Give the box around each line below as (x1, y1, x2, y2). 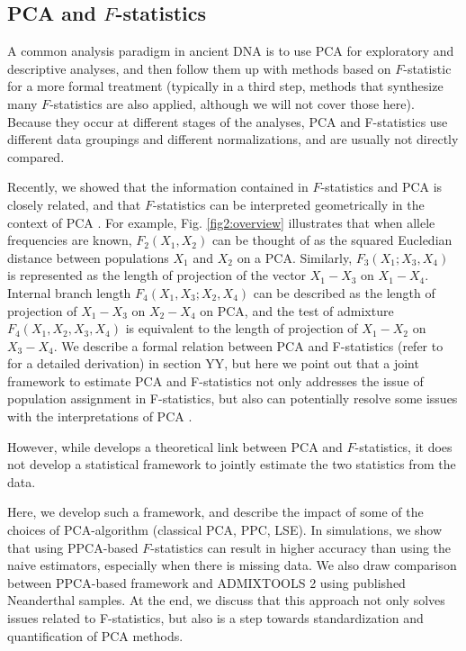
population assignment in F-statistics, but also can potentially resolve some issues (7, 389, 458, 408)
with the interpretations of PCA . (7, 407, 193, 426)
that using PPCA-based (7, 538, 139, 556)
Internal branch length (7, 283, 131, 302)
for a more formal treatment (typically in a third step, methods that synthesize (7, 77, 444, 95)
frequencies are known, (7, 231, 132, 249)
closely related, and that (7, 194, 141, 213)
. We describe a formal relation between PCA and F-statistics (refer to (53, 336, 444, 355)
